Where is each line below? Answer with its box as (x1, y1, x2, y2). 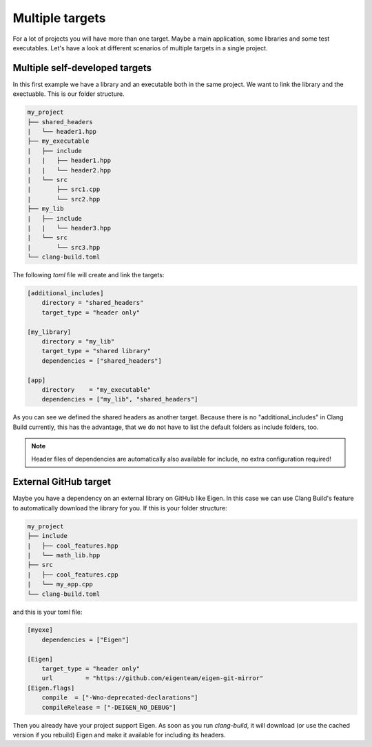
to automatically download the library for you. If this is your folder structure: (12, 504, 227, 512)
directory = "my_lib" (41, 338, 115, 345)
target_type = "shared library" (41, 347, 152, 355)
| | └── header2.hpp (27, 166, 112, 174)
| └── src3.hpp (27, 243, 101, 251)
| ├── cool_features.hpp (27, 541, 118, 550)
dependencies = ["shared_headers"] (41, 357, 162, 365)
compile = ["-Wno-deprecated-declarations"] (41, 694, 198, 701)
